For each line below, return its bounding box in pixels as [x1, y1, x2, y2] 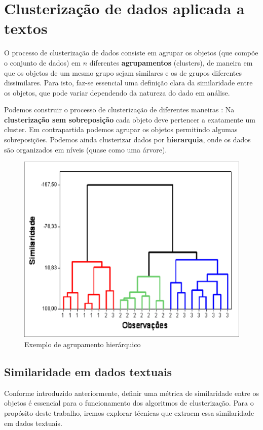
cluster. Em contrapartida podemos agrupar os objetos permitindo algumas [4, 124, 238, 135]
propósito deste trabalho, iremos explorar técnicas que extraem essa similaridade [4, 408, 254, 418]
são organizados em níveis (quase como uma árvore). [4, 144, 167, 155]
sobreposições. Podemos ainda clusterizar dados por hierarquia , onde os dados [4, 134, 251, 145]
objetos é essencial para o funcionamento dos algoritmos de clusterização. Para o [4, 397, 254, 408]
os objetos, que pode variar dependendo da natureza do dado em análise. [4, 87, 230, 98]
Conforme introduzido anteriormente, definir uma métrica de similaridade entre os [4, 387, 259, 398]
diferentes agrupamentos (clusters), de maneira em [89, 57, 253, 68]
